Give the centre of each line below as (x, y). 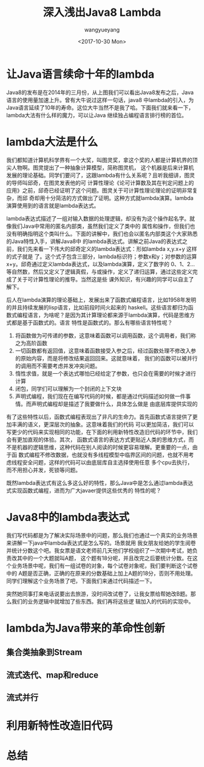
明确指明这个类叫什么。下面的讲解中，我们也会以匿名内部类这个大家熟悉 (107, 233)
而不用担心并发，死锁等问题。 (43, 470)
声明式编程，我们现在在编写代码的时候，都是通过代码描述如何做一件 (100, 396)
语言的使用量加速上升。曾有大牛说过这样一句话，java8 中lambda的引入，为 (100, 100)
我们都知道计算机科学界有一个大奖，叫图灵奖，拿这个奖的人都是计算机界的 (99, 160)
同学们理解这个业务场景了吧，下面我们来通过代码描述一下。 (81, 580)
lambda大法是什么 (52, 142)
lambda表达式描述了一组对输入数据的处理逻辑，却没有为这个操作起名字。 (98, 218)
